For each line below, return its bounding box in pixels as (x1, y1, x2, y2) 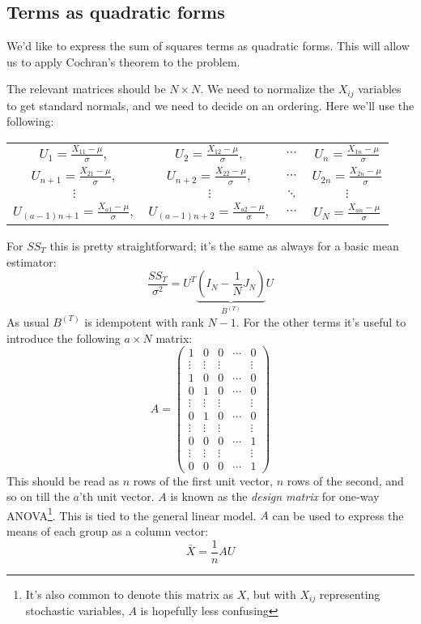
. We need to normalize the (200, 80, 335, 97)
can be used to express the (272, 506, 404, 524)
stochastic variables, (25, 602, 125, 619)
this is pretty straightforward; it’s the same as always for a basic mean (49, 237, 399, 254)
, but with (246, 585, 296, 602)
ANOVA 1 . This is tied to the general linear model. (6, 504, 257, 524)
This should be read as (6, 472, 120, 489)
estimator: (6, 253, 57, 270)
